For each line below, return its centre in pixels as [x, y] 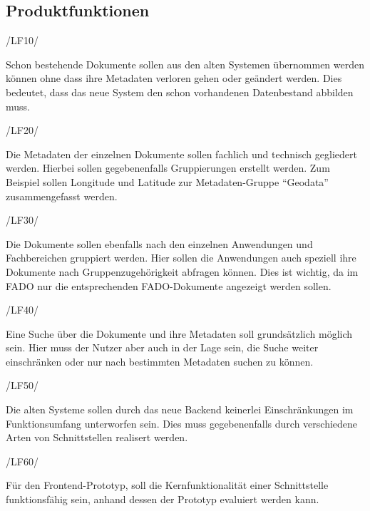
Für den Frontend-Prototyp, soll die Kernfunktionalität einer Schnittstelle [167, 485]
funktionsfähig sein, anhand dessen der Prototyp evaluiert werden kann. [163, 499]
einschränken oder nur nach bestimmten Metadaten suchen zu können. [160, 361]
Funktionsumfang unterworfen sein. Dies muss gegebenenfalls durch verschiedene [182, 423]
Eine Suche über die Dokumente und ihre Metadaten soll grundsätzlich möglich [179, 333]
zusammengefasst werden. [62, 196]
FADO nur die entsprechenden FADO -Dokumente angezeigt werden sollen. [169, 285]
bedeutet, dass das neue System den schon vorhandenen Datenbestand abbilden [180, 92]
